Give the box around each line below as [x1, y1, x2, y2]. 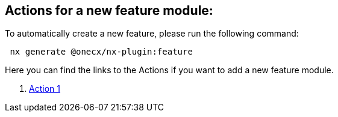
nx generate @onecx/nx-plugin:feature [10, 47, 193, 57]
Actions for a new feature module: [5, 3, 213, 18]
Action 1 [29, 83, 60, 94]
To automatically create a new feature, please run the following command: [5, 28, 299, 39]
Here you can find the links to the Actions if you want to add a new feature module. [5, 65, 334, 76]
